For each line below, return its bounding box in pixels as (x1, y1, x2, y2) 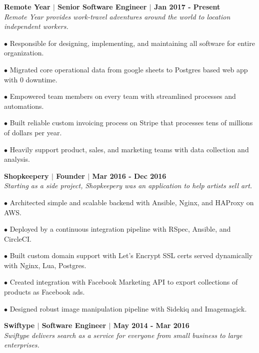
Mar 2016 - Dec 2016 (92, 170, 166, 181)
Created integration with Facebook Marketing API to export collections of (9, 277, 238, 287)
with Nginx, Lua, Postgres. (4, 260, 86, 270)
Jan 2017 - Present (154, 1, 220, 11)
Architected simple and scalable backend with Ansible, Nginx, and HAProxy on (9, 197, 254, 207)
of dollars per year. (4, 127, 62, 137)
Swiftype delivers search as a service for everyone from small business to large (4, 330, 242, 340)
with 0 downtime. (4, 74, 57, 84)
